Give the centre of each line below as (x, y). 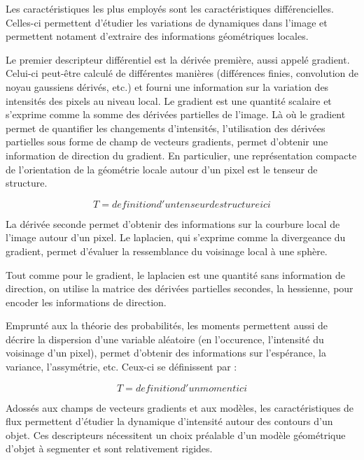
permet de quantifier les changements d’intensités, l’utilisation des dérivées (166, 128)
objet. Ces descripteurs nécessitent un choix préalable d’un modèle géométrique (176, 434)
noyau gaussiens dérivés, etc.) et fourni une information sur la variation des (167, 86)
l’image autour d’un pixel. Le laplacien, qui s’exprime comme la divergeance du (176, 237)
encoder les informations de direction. (86, 302)
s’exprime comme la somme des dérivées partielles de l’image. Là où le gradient (176, 114)
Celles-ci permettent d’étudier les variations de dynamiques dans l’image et (167, 22)
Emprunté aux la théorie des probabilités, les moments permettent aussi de (167, 325)
